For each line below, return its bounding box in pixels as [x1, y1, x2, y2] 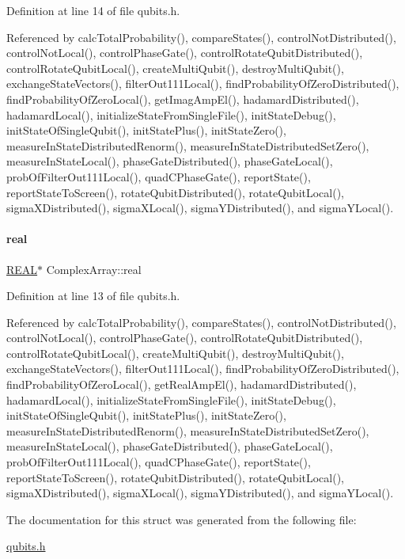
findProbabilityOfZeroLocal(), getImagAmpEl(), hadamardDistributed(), [6, 90, 359, 107]
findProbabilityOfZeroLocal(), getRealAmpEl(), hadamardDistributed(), [6, 376, 357, 393]
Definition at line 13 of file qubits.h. [6, 287, 180, 304]
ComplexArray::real [46, 260, 142, 277]
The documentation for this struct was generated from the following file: [6, 511, 357, 527]
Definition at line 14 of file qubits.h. [6, 2, 180, 18]
